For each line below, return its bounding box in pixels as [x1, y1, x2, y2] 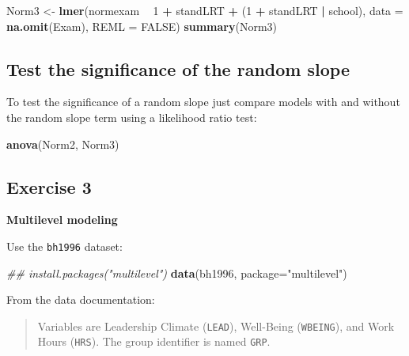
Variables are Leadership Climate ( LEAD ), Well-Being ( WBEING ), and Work [37, 317, 395, 334]
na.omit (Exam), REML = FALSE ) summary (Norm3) [6, 17, 278, 34]
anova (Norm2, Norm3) [6, 135, 119, 152]
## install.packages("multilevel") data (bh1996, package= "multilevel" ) [6, 264, 347, 281]
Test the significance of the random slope [6, 56, 350, 81]
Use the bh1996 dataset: [6, 237, 123, 254]
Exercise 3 [6, 174, 92, 199]
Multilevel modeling [6, 211, 118, 228]
